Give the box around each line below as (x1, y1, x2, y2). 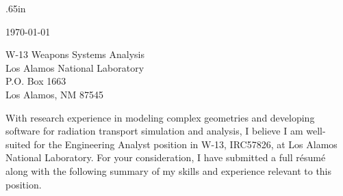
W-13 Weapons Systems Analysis (5, 47, 144, 61)
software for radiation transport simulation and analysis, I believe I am (5, 124, 303, 138)
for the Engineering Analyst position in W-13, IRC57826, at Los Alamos (34, 137, 338, 151)
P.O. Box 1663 (5, 74, 66, 88)
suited (5, 137, 31, 151)
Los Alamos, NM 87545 (5, 87, 104, 101)
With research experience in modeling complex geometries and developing (5, 110, 315, 124)
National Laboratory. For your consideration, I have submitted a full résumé (5, 150, 326, 165)
